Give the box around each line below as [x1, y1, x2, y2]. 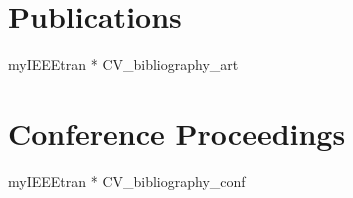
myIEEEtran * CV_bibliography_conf [8, 170, 246, 191]
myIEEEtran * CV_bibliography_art [8, 54, 239, 75]
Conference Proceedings [8, 112, 346, 153]
